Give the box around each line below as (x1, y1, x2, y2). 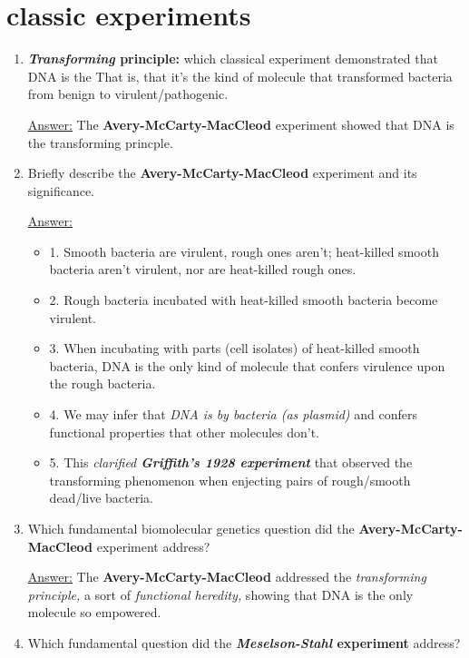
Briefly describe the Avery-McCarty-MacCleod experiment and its (27, 163, 417, 182)
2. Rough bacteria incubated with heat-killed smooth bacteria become (49, 290, 438, 309)
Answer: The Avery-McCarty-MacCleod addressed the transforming (27, 567, 426, 586)
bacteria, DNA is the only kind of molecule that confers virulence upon (49, 356, 445, 375)
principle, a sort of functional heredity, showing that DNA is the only (27, 584, 414, 604)
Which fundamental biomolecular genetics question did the (27, 519, 355, 537)
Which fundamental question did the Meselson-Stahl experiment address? (27, 633, 461, 652)
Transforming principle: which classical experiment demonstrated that (27, 49, 438, 68)
